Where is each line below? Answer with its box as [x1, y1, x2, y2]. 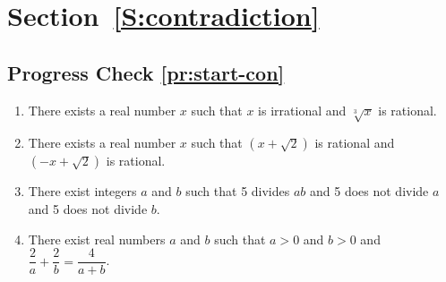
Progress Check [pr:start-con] [7, 58, 285, 86]
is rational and [314, 133, 395, 152]
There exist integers [28, 182, 137, 201]
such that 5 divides [185, 182, 290, 201]
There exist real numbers [28, 229, 166, 248]
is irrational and [258, 100, 347, 119]
